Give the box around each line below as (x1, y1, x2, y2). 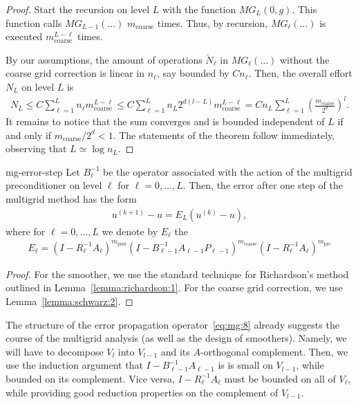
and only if (6, 127, 52, 142)
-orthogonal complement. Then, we (200, 344, 348, 358)
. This (292, 2, 317, 16)
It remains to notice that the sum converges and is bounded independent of (6, 114, 325, 129)
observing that (6, 141, 67, 156)
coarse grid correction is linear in (6, 66, 145, 80)
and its (160, 344, 190, 358)
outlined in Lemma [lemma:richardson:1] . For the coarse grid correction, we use (6, 280, 343, 295)
